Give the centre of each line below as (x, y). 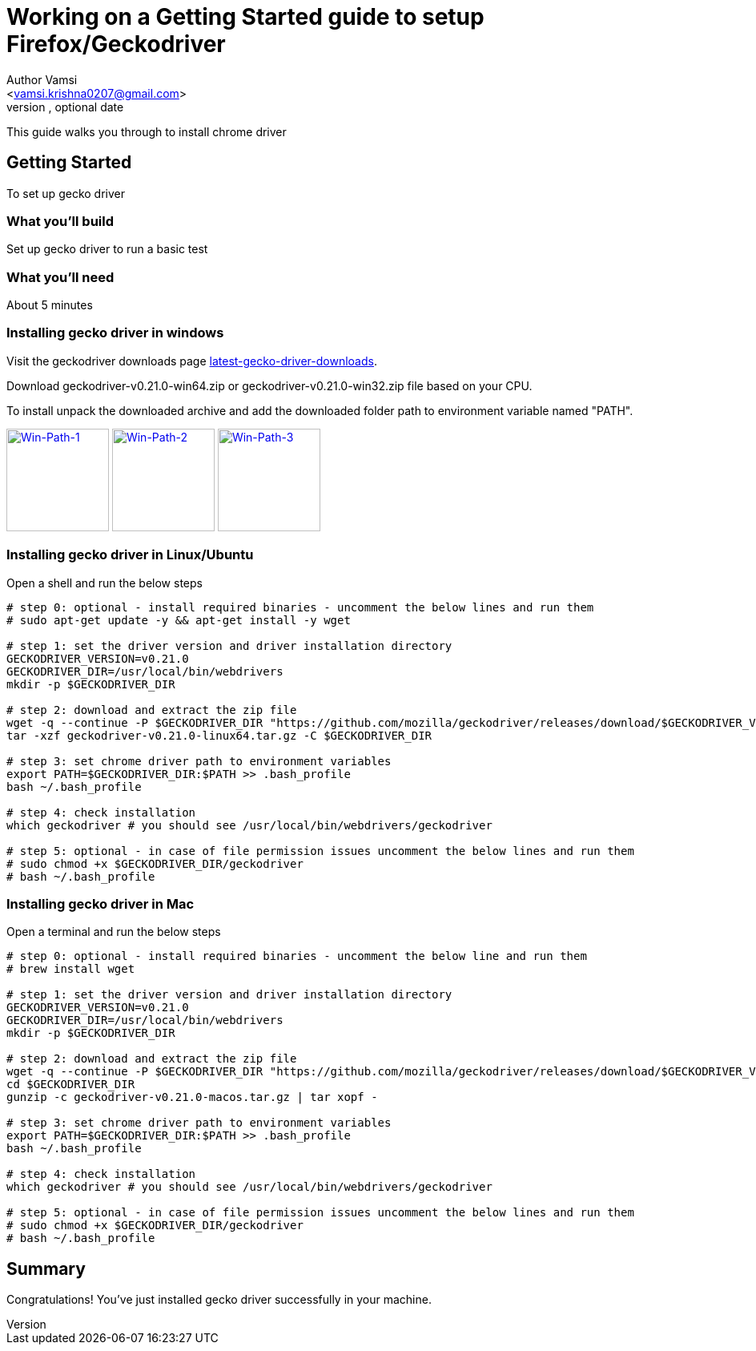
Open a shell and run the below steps (105, 583)
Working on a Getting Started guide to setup (245, 17)
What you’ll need (60, 277)
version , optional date (65, 107)
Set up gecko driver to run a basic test (107, 249)
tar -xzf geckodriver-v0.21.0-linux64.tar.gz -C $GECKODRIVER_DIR (219, 735)
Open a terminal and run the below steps (114, 932)
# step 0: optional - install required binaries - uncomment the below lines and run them (300, 607)
